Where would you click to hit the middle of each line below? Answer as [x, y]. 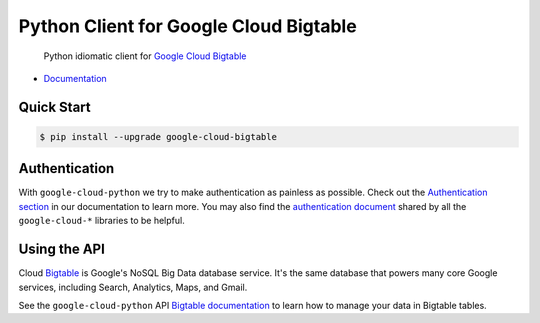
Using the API [61, 249]
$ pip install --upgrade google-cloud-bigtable [158, 136]
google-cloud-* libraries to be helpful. [101, 221]
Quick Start [54, 106]
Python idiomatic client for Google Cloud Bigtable [145, 56]
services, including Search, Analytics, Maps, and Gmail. [133, 287]
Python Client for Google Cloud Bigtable [187, 26]
